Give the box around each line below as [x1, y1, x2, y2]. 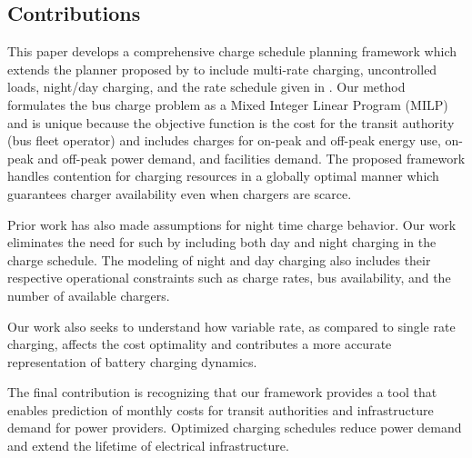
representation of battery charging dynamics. [7, 352, 257, 371]
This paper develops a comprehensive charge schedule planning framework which [7, 42, 457, 61]
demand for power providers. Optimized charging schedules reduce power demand [7, 418, 462, 437]
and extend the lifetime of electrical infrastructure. [7, 436, 289, 455]
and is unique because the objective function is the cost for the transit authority [7, 113, 455, 132]
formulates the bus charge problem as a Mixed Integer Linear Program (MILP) [7, 95, 448, 114]
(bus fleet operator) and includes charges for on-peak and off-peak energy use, [7, 131, 441, 150]
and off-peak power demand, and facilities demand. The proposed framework [37, 148, 466, 167]
